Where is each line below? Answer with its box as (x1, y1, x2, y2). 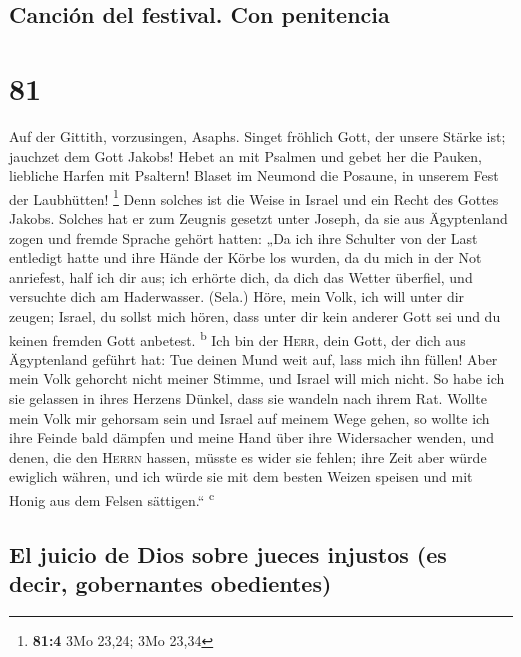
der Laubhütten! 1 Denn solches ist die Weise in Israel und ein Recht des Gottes (9, 185, 499, 209)
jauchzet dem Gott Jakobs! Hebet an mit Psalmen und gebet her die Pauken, (9, 145, 482, 166)
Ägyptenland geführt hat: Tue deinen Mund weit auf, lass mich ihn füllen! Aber (9, 348, 498, 369)
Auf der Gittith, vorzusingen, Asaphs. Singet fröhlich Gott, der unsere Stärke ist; (9, 125, 506, 146)
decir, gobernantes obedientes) (9, 567, 332, 598)
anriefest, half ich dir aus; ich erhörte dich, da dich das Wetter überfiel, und (9, 266, 473, 287)
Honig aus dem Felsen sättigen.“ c (9, 486, 215, 510)
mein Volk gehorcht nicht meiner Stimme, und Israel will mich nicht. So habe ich (9, 368, 505, 389)
